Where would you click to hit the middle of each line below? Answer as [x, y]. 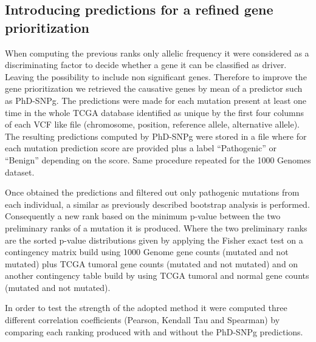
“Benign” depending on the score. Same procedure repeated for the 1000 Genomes [158, 159]
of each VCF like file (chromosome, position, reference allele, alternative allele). [153, 124]
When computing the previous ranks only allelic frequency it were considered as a [157, 53]
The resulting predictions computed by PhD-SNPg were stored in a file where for [156, 136]
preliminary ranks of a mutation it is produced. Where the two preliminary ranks [156, 227]
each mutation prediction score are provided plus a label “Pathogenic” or [141, 148]
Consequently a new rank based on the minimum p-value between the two [143, 216]
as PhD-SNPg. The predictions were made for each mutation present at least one [156, 100]
